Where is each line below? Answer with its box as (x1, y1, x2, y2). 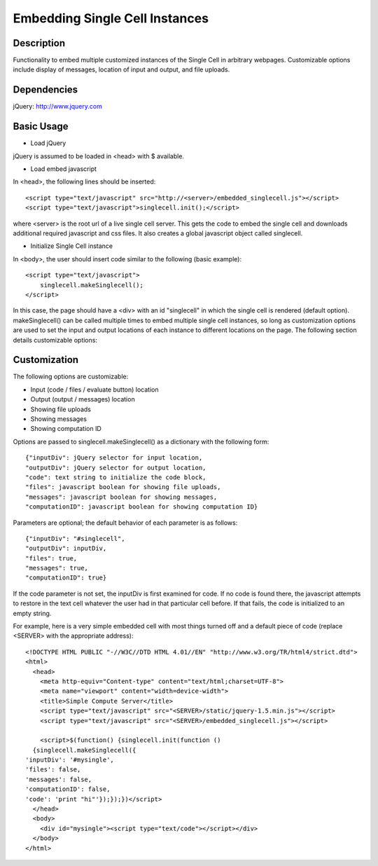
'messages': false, (25, 775, 92, 783)
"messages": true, (25, 564, 89, 572)
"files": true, (25, 554, 78, 562)
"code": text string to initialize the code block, (25, 473, 206, 481)
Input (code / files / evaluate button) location (30, 385, 159, 394)
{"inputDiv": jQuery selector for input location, (25, 454, 203, 462)
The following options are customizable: (13, 372, 129, 381)
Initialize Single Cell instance (30, 242, 113, 250)
